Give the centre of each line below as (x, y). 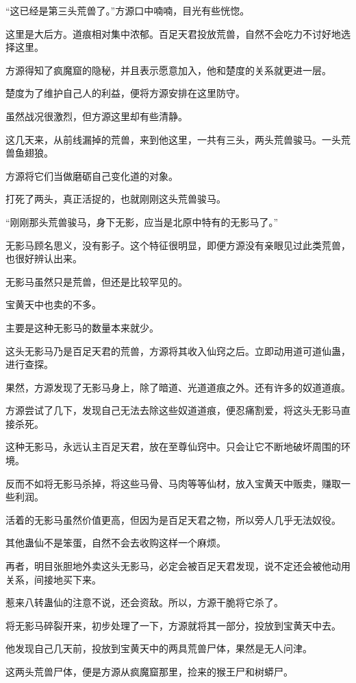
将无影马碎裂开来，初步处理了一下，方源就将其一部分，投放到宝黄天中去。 (173, 625)
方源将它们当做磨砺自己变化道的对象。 (92, 175)
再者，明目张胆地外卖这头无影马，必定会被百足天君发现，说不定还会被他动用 (178, 566)
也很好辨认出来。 (44, 258)
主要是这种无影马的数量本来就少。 (82, 327)
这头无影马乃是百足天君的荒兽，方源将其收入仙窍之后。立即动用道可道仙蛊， (178, 350)
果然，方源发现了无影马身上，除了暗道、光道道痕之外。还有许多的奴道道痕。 (178, 387)
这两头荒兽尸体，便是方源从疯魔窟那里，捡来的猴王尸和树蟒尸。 (149, 671)
